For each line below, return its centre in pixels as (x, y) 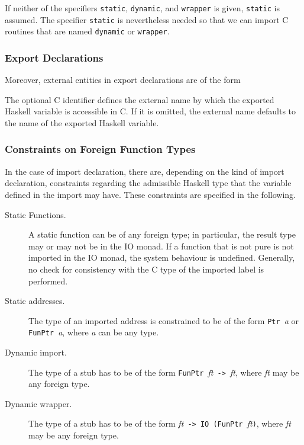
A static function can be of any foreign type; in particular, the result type (162, 234)
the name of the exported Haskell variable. (82, 122)
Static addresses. (35, 301)
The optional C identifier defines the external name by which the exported (140, 99)
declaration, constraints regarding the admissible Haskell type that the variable (148, 183)
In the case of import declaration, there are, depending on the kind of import (145, 171)
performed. (48, 281)
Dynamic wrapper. (38, 403)
